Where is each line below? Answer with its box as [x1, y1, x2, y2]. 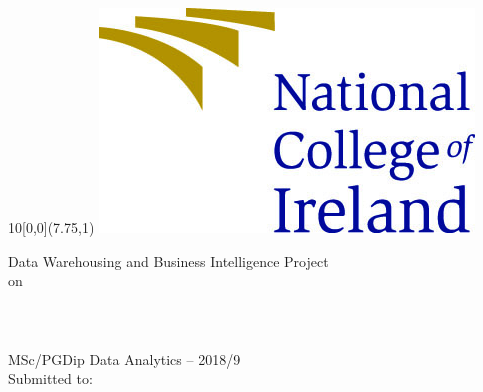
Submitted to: [8, 368, 93, 389]
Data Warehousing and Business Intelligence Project [8, 250, 329, 271]
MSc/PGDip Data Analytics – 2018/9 [8, 348, 241, 369]
